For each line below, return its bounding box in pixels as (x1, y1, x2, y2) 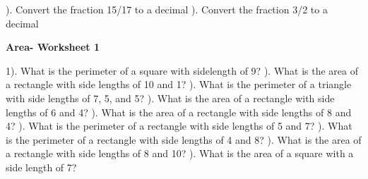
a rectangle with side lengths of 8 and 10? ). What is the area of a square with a (6, 146, 354, 161)
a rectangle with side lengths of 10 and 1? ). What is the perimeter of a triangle (6, 77, 352, 92)
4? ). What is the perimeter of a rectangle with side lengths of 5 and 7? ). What (6, 118, 352, 133)
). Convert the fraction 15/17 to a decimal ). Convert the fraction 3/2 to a (6, 2, 328, 16)
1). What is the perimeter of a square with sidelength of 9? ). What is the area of (6, 63, 359, 78)
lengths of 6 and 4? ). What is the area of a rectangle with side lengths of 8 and (6, 104, 352, 119)
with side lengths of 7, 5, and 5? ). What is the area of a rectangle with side (6, 90, 335, 105)
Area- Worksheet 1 (6, 39, 100, 54)
